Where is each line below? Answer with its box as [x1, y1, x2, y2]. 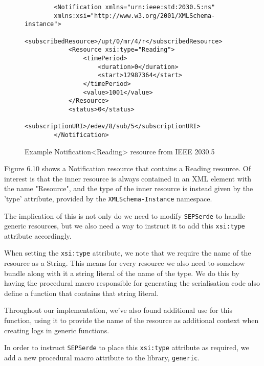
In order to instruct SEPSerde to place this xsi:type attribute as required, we [4, 342, 249, 353]
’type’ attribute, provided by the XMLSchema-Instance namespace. [4, 193, 212, 203]
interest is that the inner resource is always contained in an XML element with [4, 173, 251, 184]
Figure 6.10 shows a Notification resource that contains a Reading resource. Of [4, 163, 251, 174]
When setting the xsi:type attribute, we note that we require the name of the [4, 247, 251, 258]
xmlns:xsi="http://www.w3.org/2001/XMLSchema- [54, 12, 215, 19]
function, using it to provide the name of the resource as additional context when [4, 315, 259, 326]
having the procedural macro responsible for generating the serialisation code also [4, 278, 260, 288]
